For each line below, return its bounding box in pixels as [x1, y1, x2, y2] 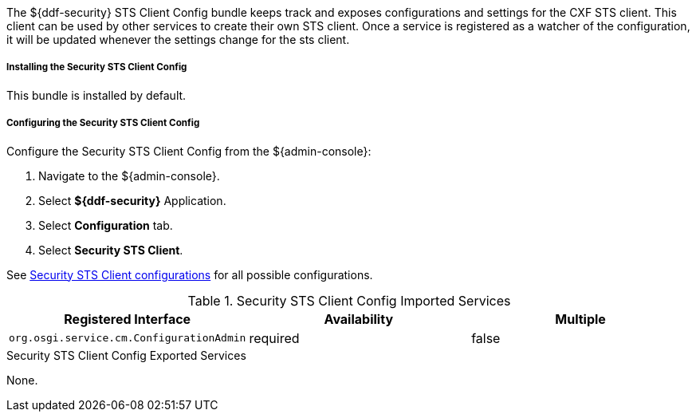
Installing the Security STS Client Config [6, 61, 187, 73]
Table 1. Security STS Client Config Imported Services [187, 292, 511, 309]
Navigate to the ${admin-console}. [38, 168, 220, 183]
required [249, 329, 300, 346]
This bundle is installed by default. [6, 88, 187, 102]
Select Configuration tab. [38, 218, 173, 232]
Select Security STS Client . [38, 243, 183, 257]
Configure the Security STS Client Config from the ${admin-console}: [6, 144, 372, 158]
